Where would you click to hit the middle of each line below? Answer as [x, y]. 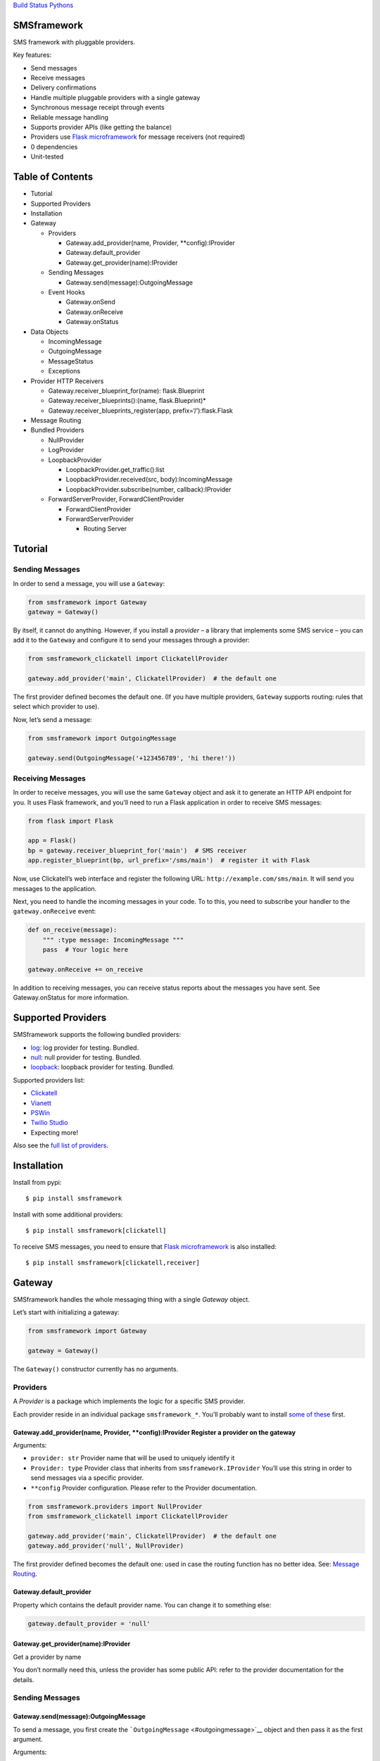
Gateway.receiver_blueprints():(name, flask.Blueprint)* [127, 401]
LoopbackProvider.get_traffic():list [115, 470]
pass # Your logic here [85, 950]
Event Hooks [67, 292]
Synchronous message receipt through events [97, 107]
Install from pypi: [37, 1183]
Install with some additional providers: [68, 1214]
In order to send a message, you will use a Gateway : [89, 583]
